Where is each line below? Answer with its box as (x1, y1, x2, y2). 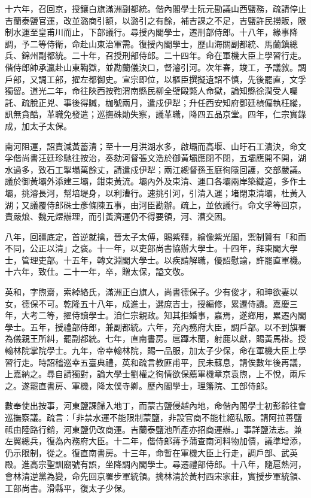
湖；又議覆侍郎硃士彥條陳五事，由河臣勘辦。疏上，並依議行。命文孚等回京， (5, 198, 306, 211)
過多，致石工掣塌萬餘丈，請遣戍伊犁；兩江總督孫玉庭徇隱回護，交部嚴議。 (13, 163, 306, 175)
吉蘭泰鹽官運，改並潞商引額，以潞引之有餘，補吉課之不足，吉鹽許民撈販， (5, 14, 298, 26)
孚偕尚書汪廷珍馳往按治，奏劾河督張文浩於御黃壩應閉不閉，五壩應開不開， (5, 151, 298, 164)
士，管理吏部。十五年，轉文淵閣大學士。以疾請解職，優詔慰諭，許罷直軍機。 (5, 253, 306, 266)
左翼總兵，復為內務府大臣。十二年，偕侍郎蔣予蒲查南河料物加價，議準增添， (5, 435, 306, 447)
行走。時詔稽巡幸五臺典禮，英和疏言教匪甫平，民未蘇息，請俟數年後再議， (13, 356, 306, 368)
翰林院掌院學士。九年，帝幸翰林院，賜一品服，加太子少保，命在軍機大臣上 (5, 344, 298, 357)
